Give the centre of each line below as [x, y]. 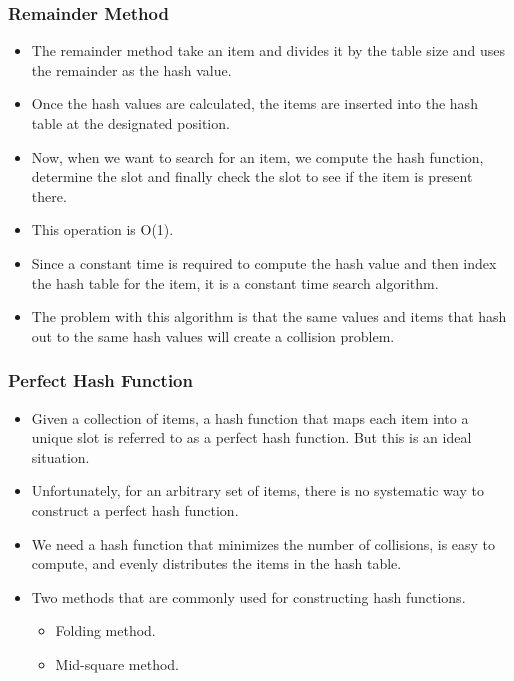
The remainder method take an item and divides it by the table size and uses [268, 50]
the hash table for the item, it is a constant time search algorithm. [235, 282]
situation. [60, 456]
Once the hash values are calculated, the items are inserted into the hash [254, 103]
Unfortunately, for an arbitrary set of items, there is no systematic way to [257, 490]
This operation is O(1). [102, 229]
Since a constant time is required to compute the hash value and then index [264, 262]
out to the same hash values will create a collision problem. [213, 335]
